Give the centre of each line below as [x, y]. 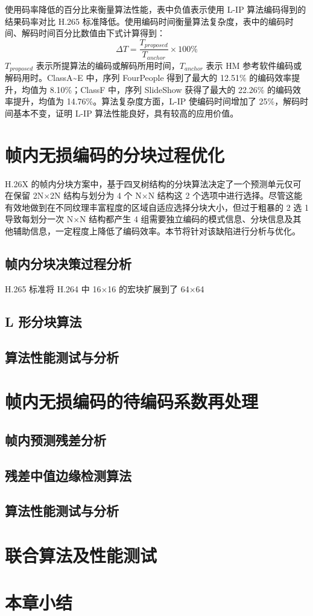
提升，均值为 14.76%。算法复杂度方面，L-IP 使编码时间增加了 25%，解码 [156, 101]
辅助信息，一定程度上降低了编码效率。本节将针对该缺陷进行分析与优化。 [156, 231]
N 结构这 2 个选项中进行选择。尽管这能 [225, 195]
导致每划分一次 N [39, 219]
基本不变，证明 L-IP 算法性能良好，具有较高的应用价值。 [126, 113]
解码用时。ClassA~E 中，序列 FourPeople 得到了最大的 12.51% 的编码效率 [148, 78]
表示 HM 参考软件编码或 [254, 65]
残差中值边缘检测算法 [68, 475]
